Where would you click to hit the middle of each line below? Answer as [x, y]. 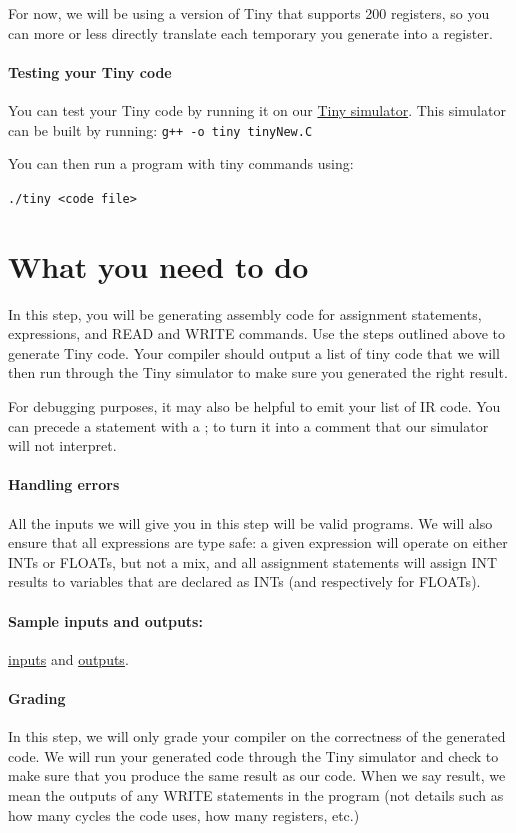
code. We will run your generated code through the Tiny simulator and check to [253, 755]
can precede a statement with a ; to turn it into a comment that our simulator [248, 425]
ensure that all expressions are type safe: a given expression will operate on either [258, 542]
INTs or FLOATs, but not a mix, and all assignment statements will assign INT [253, 561]
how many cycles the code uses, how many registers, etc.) [184, 814]
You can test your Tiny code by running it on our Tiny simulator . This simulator [257, 109]
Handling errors [64, 484]
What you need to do [158, 265]
